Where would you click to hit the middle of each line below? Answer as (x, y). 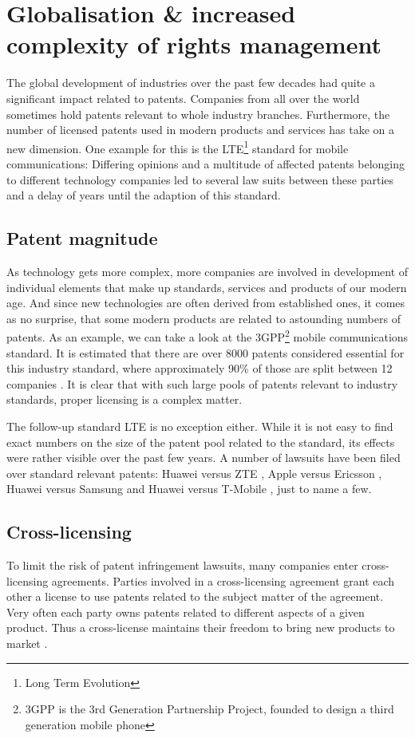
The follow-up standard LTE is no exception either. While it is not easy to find (200, 426)
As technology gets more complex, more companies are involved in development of (207, 271)
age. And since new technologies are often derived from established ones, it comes (206, 303)
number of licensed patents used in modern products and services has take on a (201, 130)
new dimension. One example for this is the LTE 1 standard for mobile (178, 147)
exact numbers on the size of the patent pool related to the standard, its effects (201, 442)
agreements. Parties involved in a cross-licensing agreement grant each (223, 580)
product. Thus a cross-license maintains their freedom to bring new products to (201, 627)
